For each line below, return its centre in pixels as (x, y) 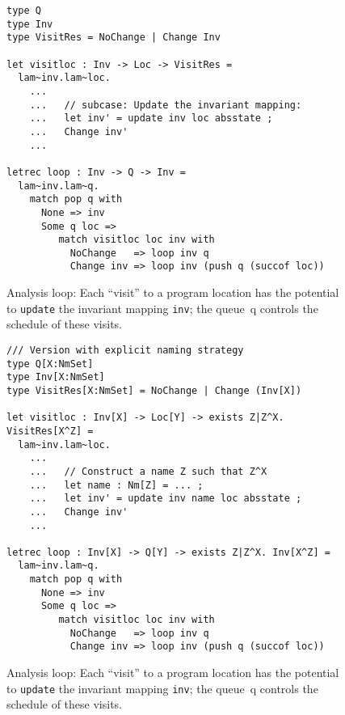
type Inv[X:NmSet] (56, 377)
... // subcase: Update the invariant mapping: (166, 105)
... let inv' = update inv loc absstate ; (151, 118)
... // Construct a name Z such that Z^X (148, 471)
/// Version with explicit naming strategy (125, 350)
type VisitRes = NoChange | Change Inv (114, 38)
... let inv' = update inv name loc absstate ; (166, 499)
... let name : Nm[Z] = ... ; (116, 485)
